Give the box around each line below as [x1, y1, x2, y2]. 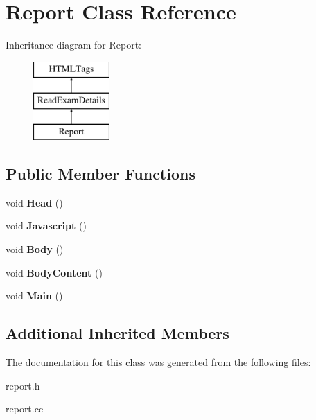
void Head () [6, 195, 63, 209]
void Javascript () [6, 218, 87, 233]
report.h [6, 378, 40, 392]
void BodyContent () [6, 265, 103, 279]
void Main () [6, 288, 63, 303]
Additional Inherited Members [6, 322, 229, 344]
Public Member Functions [6, 163, 195, 184]
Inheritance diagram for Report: [6, 37, 141, 52]
